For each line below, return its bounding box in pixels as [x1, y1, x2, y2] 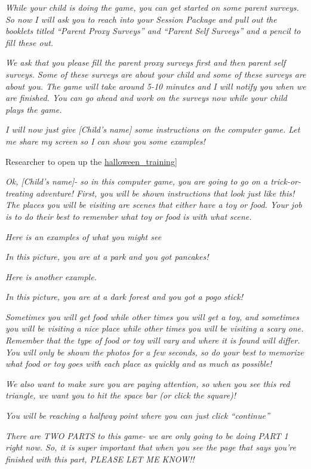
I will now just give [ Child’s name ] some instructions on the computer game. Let [5, 123, 300, 136]
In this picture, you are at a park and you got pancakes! [5, 250, 209, 263]
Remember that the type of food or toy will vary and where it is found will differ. [5, 334, 300, 347]
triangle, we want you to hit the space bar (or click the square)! [5, 389, 236, 401]
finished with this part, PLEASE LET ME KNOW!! [5, 452, 195, 465]
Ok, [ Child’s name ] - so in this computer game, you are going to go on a [5, 175, 268, 188]
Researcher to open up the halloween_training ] [5, 155, 177, 167]
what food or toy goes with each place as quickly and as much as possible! [5, 357, 272, 370]
